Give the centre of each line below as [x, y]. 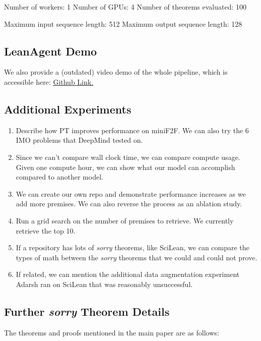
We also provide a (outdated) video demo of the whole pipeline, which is [116, 72]
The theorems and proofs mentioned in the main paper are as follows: [112, 332]
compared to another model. [59, 177]
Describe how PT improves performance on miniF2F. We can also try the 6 [132, 130]
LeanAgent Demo [51, 51]
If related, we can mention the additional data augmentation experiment [128, 274]
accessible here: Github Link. [49, 81]
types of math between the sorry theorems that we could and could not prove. [137, 257]
